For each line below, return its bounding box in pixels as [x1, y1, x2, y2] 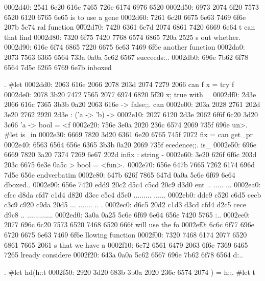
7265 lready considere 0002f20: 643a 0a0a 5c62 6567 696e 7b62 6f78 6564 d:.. [4, 249, 243, 260]
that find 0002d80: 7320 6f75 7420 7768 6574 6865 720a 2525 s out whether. [4, 31, 241, 42]
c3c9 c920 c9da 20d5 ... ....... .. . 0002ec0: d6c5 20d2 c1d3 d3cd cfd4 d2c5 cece [4, 199, 246, 210]
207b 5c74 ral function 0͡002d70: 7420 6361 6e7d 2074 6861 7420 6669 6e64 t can [4, 21, 255, 32]
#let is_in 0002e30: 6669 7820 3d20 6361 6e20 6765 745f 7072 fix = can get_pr [4, 129, 253, 140]
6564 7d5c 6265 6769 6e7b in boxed [4, 61, 112, 72]
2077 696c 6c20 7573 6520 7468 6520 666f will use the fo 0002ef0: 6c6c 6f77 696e [4, 219, 254, 230]
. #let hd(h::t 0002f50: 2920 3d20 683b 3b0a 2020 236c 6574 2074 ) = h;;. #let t [4, 266, 255, 277]
